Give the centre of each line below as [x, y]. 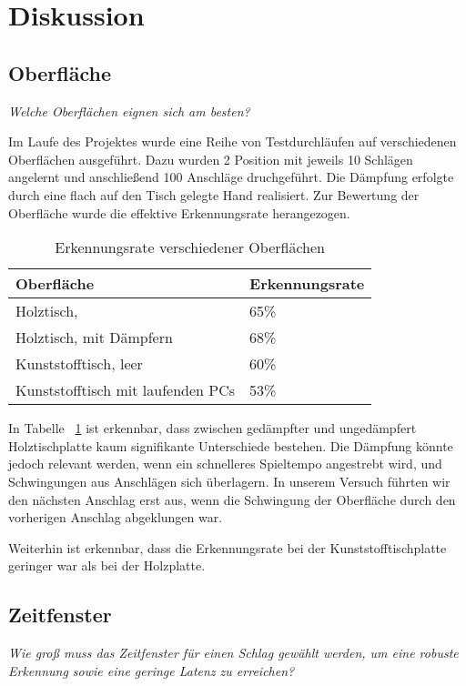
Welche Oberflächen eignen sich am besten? [129, 111]
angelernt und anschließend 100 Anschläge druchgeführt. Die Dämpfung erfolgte [231, 177]
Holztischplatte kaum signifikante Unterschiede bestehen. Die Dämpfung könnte [231, 445]
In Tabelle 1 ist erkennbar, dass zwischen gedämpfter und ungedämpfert [213, 428]
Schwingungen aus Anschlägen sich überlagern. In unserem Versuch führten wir [229, 481]
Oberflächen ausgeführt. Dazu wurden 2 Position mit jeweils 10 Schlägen [211, 159]
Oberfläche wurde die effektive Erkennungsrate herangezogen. [179, 212]
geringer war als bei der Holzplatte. [107, 565]
